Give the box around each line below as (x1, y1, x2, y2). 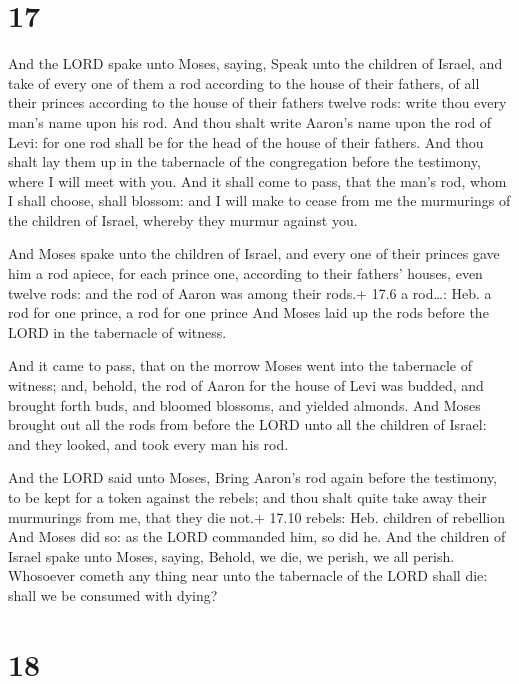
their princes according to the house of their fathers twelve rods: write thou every (8, 92, 507, 113)
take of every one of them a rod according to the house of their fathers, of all (8, 72, 480, 93)
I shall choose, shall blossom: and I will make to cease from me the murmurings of (8, 190, 511, 211)
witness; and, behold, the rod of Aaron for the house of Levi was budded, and (8, 375, 484, 396)
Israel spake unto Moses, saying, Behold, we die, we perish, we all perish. (8, 545, 455, 566)
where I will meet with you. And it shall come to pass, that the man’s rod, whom (8, 170, 507, 191)
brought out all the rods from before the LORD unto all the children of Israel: (8, 414, 487, 435)
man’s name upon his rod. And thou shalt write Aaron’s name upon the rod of (8, 111, 492, 132)
